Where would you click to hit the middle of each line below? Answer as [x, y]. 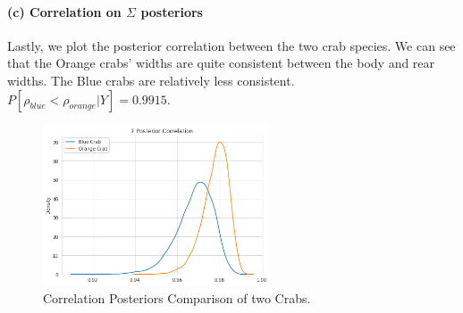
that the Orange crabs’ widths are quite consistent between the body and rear [221, 63]
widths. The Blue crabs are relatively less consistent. [151, 80]
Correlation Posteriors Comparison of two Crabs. [177, 297]
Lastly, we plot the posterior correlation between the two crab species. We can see [231, 45]
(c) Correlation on [64, 11]
